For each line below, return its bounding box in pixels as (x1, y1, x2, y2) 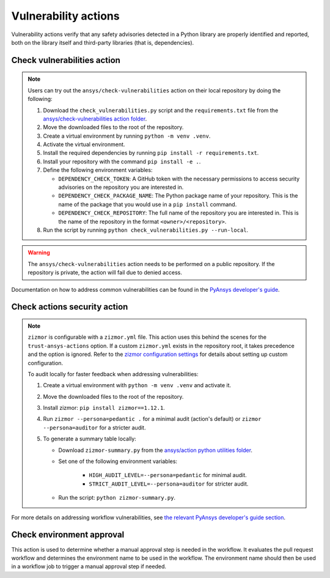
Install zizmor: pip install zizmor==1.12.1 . (43, 404, 165, 412)
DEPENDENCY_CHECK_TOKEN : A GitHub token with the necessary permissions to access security (58, 175, 300, 182)
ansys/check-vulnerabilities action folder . (43, 115, 147, 122)
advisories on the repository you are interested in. (58, 183, 184, 191)
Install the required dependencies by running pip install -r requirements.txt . (43, 149, 259, 157)
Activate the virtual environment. (43, 141, 125, 148)
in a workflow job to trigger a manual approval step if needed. (11, 563, 167, 570)
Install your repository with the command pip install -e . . (43, 158, 201, 165)
